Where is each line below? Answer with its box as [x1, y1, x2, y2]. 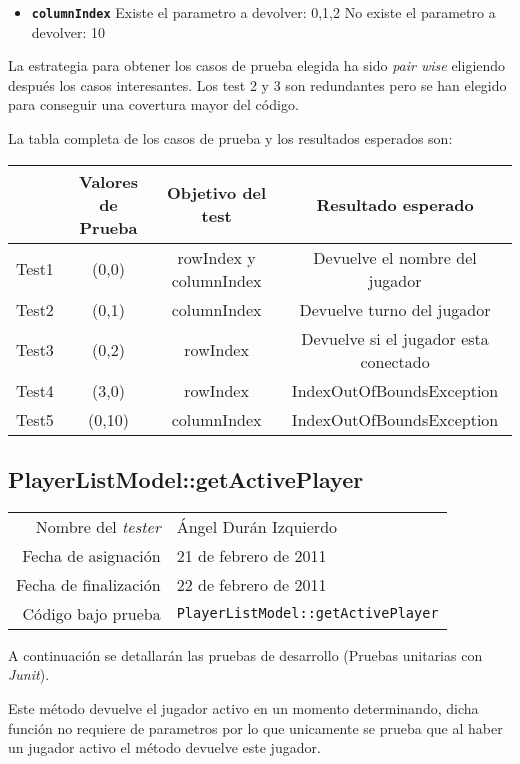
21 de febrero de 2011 [176, 543, 327, 567]
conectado [360, 349, 430, 373]
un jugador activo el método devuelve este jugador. [8, 737, 321, 758]
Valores [79, 169, 138, 193]
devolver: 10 [31, 21, 105, 42]
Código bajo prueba [22, 601, 161, 625]
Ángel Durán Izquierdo [176, 514, 338, 538]
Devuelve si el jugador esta [301, 326, 489, 350]
